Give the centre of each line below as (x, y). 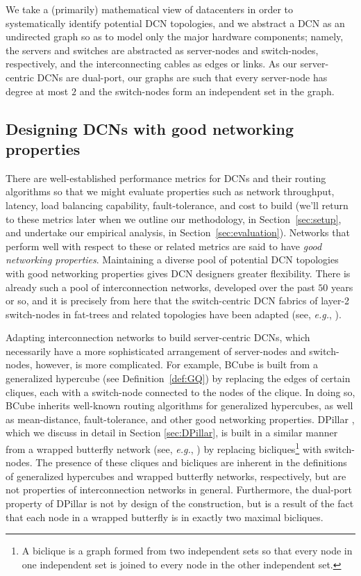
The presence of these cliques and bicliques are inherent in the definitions (191, 462)
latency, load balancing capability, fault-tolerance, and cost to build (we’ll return (177, 205)
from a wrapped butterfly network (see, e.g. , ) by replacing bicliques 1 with (164, 448)
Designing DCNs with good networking (150, 128)
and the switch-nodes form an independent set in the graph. (207, 91)
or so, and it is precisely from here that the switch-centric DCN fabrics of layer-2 (178, 301)
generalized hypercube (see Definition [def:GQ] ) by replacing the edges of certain (178, 378)
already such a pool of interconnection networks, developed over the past (160, 287)
